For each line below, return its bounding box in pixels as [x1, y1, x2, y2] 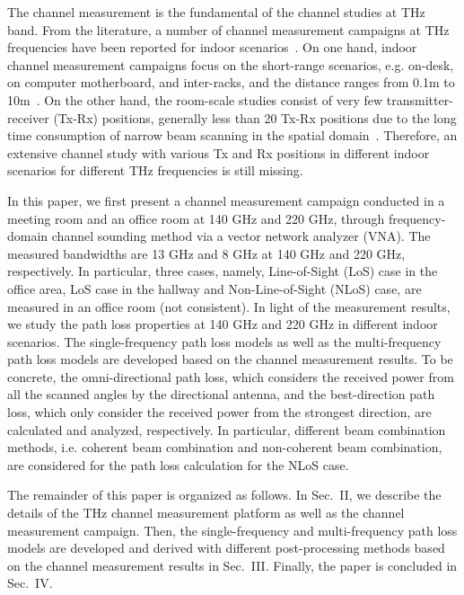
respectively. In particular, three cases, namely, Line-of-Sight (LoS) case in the [7, 262, 438, 280]
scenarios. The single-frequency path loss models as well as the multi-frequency [7, 332, 442, 351]
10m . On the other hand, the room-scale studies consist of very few [7, 90, 383, 109]
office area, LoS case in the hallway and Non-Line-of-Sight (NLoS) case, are [7, 279, 422, 297]
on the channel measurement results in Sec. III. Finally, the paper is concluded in [7, 555, 458, 574]
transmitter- [386, 90, 453, 109]
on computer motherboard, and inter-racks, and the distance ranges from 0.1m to [7, 73, 455, 92]
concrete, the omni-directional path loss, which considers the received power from [7, 367, 454, 386]
